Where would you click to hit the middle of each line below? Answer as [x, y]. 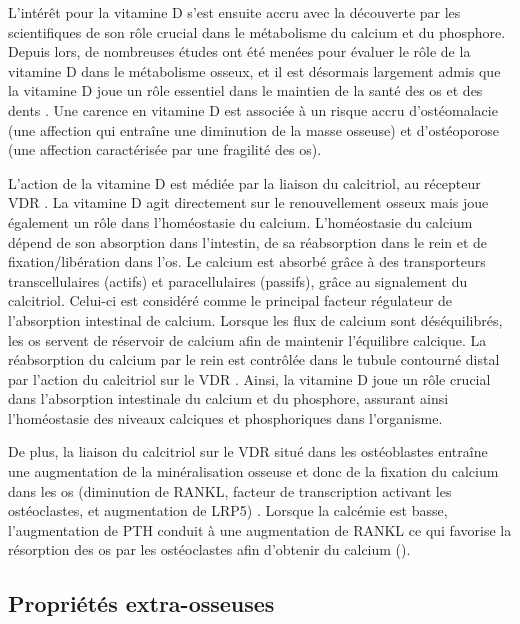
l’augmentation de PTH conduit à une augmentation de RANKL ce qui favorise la [260, 529]
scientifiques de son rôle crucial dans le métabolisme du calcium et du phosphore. [257, 31]
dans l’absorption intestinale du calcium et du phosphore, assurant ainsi [228, 398]
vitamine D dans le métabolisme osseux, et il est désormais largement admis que [254, 70]
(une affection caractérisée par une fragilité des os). [165, 149]
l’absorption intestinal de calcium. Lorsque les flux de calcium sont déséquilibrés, [255, 319]
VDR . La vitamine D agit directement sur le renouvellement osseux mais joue [248, 202]
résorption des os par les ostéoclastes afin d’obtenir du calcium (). [209, 549]
